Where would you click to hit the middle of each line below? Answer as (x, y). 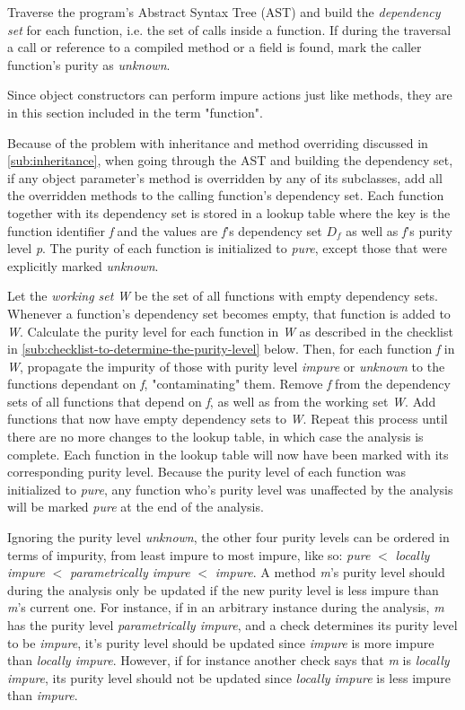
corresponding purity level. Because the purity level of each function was (206, 472)
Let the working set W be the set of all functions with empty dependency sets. (223, 296)
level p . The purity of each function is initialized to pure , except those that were (227, 248)
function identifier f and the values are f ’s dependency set (165, 230)
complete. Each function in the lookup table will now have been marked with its (228, 454)
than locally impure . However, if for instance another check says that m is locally (228, 660)
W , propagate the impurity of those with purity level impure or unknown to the (226, 366)
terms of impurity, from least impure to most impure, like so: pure (189, 554)
